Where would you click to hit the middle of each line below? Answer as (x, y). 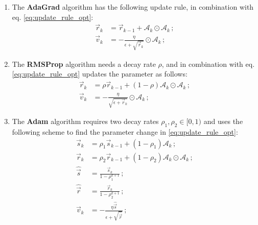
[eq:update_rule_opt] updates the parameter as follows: (100, 74)
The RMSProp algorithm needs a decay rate (84, 64)
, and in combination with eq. (208, 64)
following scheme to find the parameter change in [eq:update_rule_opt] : (125, 132)
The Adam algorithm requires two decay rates (85, 121)
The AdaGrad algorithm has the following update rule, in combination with (133, 7)
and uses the (223, 121)
